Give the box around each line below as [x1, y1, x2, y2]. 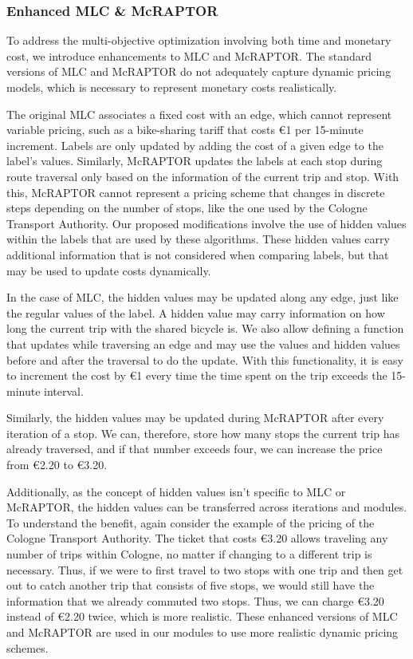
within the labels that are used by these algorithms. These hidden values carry [6, 231, 390, 247]
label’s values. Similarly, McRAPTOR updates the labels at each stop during [6, 152, 383, 169]
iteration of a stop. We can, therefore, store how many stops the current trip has [6, 424, 399, 441]
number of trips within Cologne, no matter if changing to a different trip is [6, 546, 372, 562]
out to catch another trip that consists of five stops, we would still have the [6, 577, 375, 594]
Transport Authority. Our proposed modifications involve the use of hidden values [6, 215, 407, 231]
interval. [44, 382, 84, 399]
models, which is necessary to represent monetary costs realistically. [6, 79, 337, 95]
